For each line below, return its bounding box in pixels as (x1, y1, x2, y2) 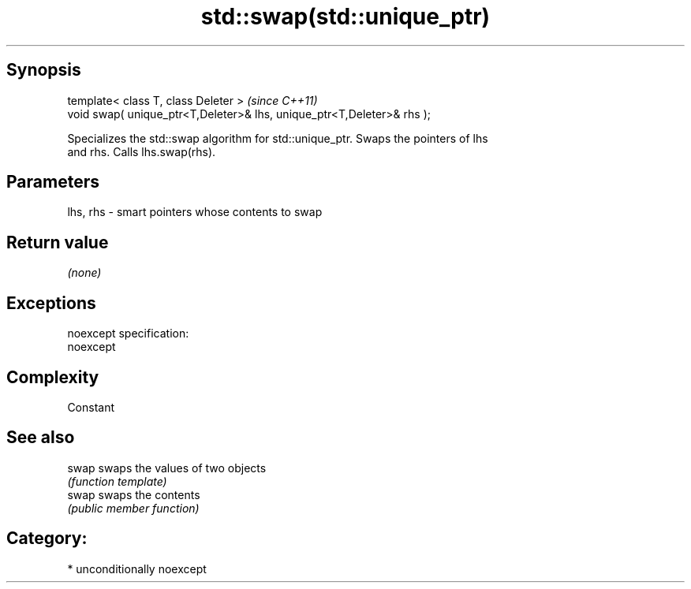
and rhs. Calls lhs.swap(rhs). (67, 144, 216, 158)
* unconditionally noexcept (67, 561, 207, 576)
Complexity (6, 367, 99, 387)
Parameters (6, 172, 99, 192)
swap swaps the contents (67, 487, 200, 501)
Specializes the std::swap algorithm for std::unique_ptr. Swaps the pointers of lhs (67, 131, 488, 145)
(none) (67, 266, 102, 280)
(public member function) (67, 501, 200, 515)
